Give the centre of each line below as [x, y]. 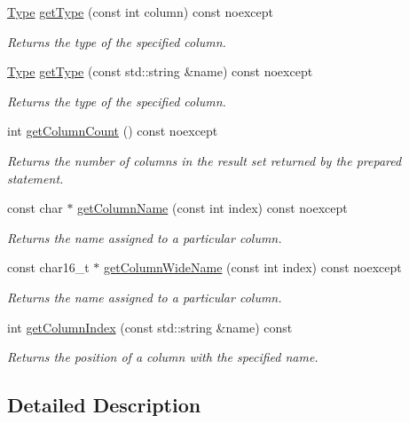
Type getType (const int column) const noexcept [140, 12]
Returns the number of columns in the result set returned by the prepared [204, 160]
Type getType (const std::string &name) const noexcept [160, 71]
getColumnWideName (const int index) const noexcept [253, 267]
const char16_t [48, 267]
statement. [35, 178]
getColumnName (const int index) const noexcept [212, 208]
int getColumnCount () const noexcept [113, 131]
